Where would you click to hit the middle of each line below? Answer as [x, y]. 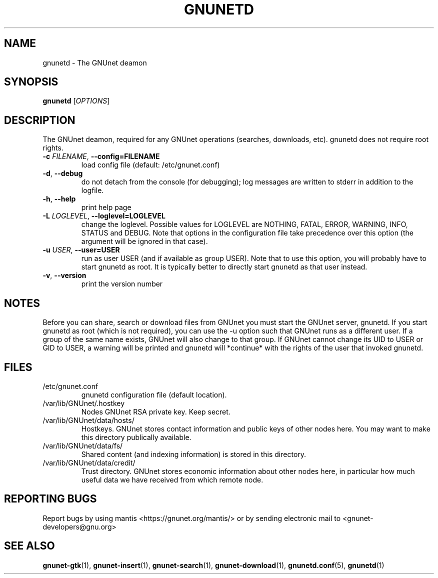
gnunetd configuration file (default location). [154, 394]
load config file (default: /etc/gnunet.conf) [150, 165]
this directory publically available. [136, 437]
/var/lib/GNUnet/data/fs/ [83, 445]
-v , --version [64, 275]
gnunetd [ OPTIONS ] [76, 101]
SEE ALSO [29, 546]
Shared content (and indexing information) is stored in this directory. [194, 454]
